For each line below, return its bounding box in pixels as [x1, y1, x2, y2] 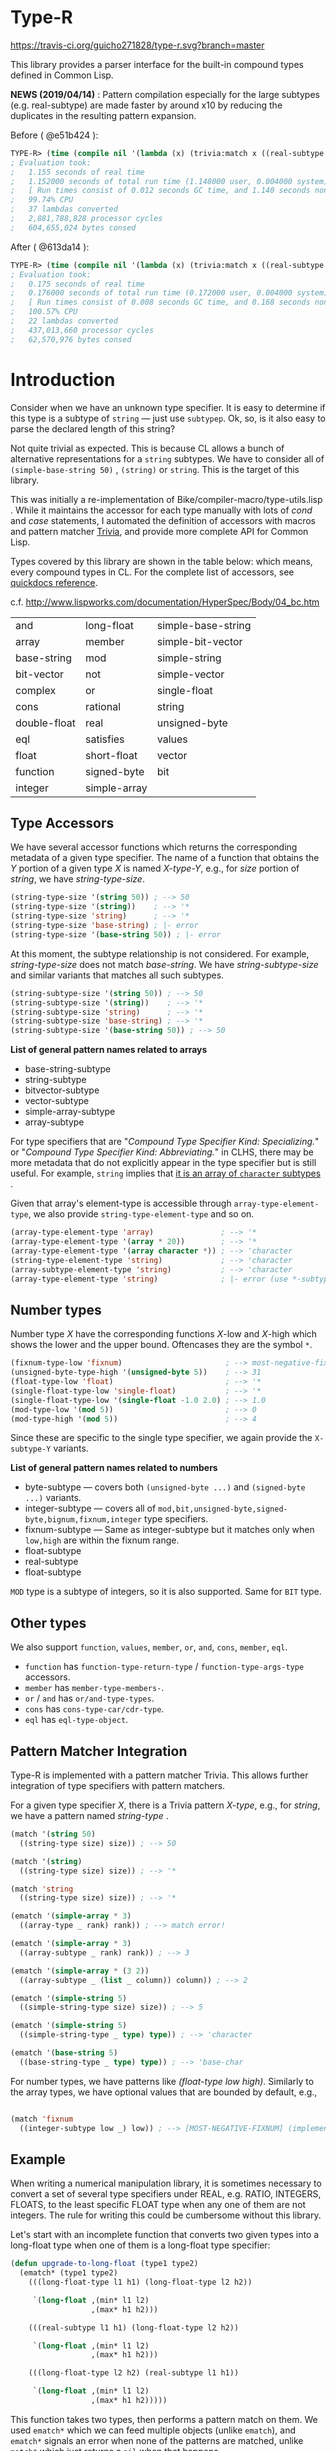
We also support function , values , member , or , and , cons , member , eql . [10, 1641, 288, 1653]
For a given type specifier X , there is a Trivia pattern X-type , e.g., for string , [10, 1799, 321, 1811]
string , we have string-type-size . [10, 873, 145, 885]
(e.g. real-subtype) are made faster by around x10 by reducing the [10, 99, 283, 111]
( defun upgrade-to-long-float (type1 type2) [10, 2259, 199, 2269]
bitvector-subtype [24, 1084, 100, 1096]
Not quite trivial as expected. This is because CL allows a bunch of [10, 442, 285, 454]
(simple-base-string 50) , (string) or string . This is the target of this [10, 463, 300, 475]
